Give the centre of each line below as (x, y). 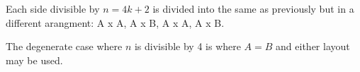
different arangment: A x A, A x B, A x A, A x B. (115, 22)
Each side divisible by (53, 8)
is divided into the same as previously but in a (253, 8)
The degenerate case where (64, 46)
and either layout (313, 46)
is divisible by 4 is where (187, 46)
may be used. (34, 60)
